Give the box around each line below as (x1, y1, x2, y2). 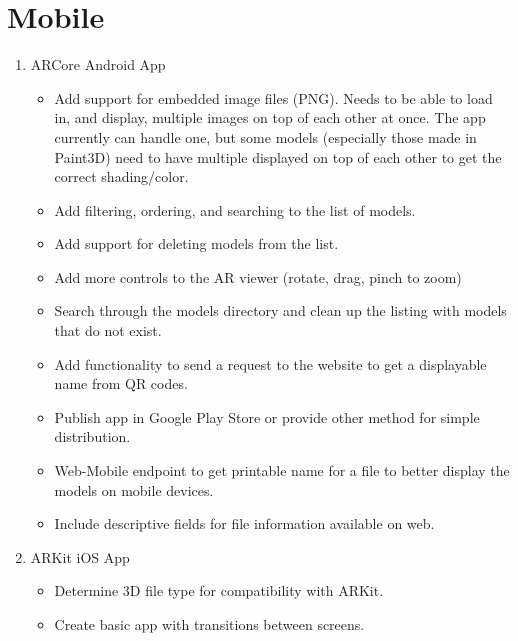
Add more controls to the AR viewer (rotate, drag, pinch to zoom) (54, 266, 462, 287)
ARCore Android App (30, 54, 166, 75)
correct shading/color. (54, 166, 189, 187)
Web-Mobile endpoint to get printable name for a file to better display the (54, 460, 510, 481)
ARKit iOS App (30, 546, 130, 567)
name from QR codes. (54, 373, 188, 394)
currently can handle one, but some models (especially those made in (54, 126, 477, 147)
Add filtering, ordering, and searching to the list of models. (54, 199, 416, 220)
